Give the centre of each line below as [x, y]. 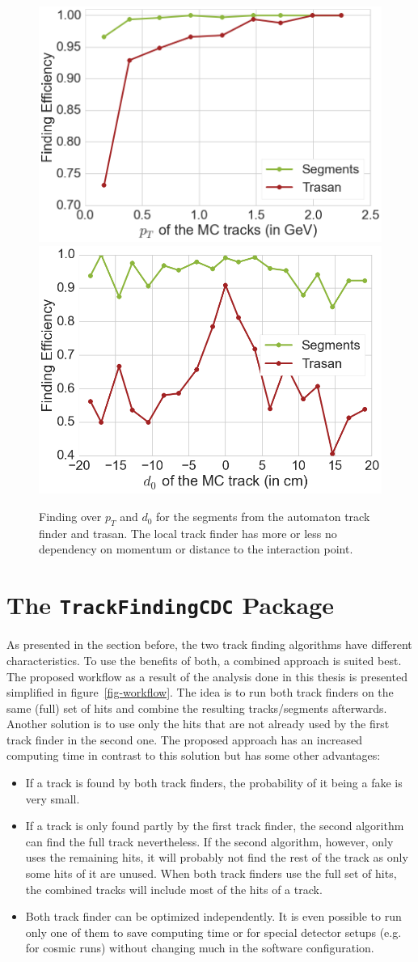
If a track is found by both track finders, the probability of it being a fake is [214, 783]
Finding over [70, 517]
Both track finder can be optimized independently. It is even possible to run [213, 916]
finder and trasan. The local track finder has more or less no [188, 533]
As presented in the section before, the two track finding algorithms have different [209, 644]
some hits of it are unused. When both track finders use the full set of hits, [211, 873]
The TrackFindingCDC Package [171, 605]
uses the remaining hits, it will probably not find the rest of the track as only [217, 857]
